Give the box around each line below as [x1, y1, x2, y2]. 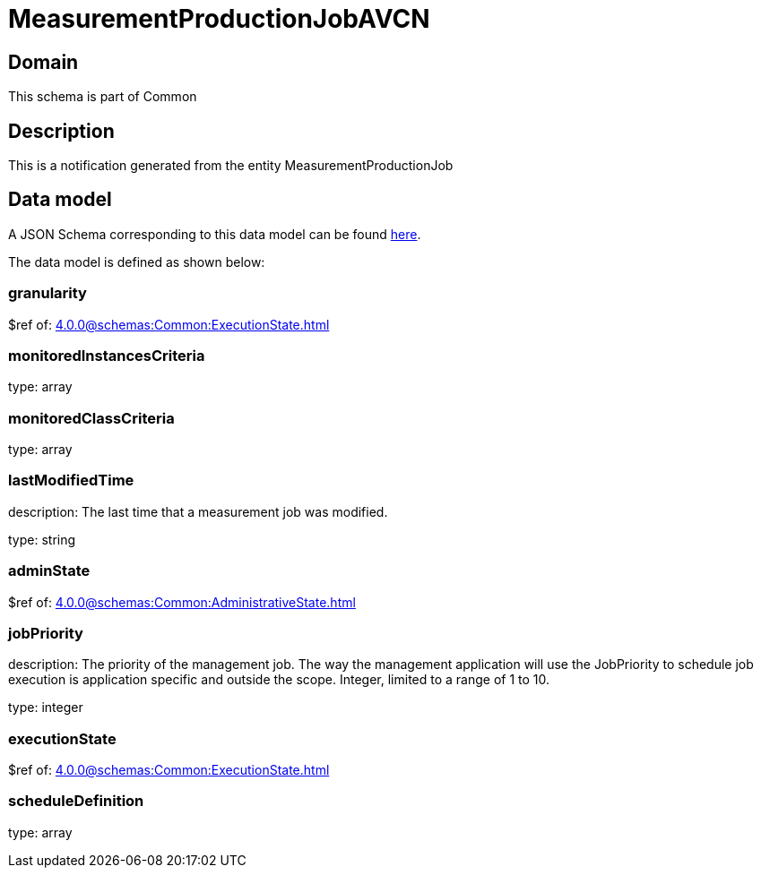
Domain [8, 50, 79, 73]
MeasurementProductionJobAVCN [8, 4, 430, 34]
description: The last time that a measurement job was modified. [8, 503, 388, 519]
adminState [8, 562, 91, 580]
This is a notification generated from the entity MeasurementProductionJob [8, 158, 454, 174]
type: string [8, 531, 76, 547]
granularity [8, 284, 87, 303]
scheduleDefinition [8, 792, 144, 811]
